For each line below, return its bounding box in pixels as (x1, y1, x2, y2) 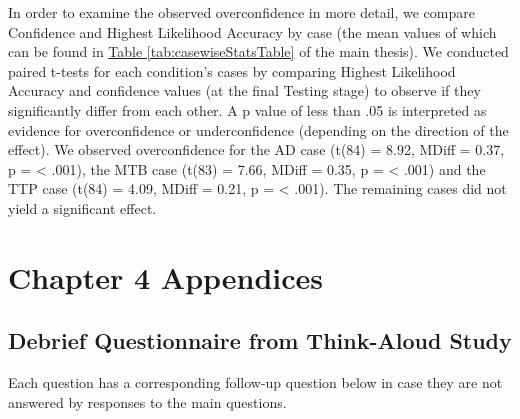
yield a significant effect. (8, 197, 157, 218)
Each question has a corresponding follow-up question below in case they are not (8, 372, 503, 393)
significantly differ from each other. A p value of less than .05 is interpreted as (8, 99, 487, 120)
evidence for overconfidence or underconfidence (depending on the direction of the (8, 119, 509, 140)
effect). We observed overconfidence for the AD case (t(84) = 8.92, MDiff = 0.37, (8, 139, 505, 160)
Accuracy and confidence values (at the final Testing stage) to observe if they (8, 80, 481, 101)
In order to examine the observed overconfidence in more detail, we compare (8, 2, 475, 22)
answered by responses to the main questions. (8, 391, 287, 412)
